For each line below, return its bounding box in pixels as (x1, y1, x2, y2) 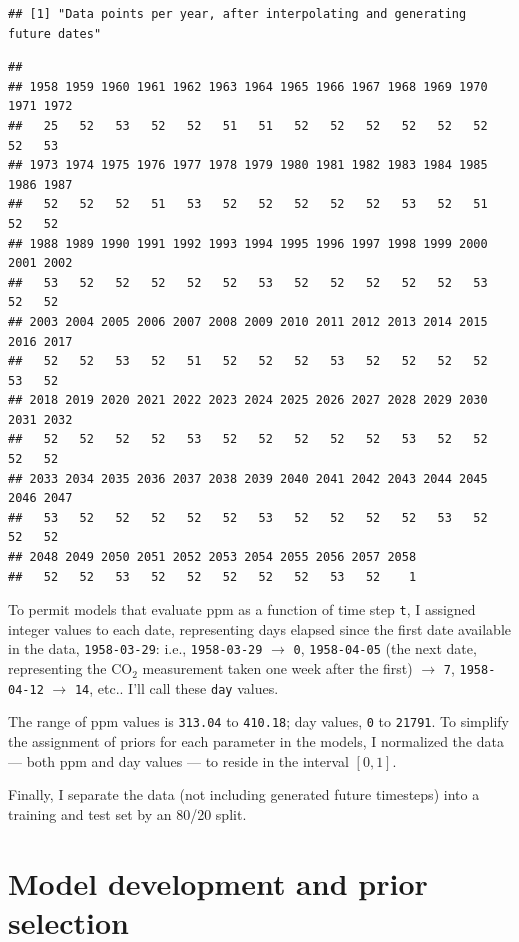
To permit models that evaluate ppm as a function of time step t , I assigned (8, 599, 476, 620)
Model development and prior (8, 862, 428, 903)
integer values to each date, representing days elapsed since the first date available (8, 618, 512, 639)
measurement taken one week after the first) (142, 658, 413, 679)
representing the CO (8, 658, 133, 679)
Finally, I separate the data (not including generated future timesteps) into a (8, 784, 480, 805)
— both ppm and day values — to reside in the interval (8, 750, 349, 771)
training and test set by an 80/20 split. (8, 803, 247, 824)
